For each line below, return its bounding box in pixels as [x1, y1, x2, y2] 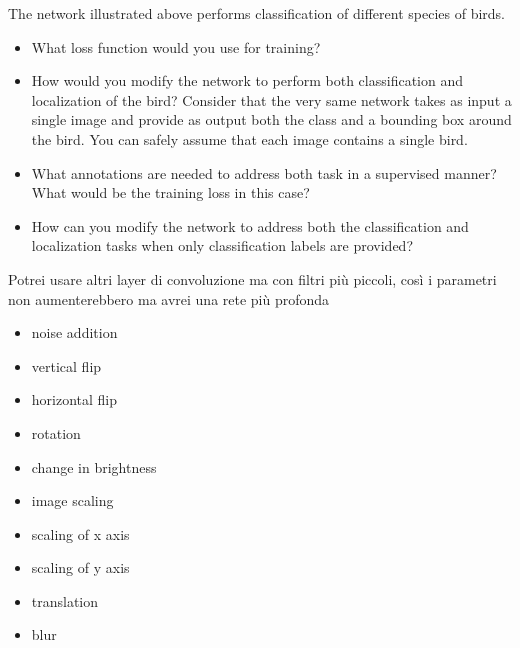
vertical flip [31, 355, 102, 376]
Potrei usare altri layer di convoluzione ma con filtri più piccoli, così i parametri [8, 268, 497, 289]
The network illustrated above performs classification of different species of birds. [8, 3, 505, 23]
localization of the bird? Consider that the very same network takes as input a [31, 89, 512, 110]
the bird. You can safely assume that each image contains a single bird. [31, 128, 468, 149]
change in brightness [31, 456, 157, 477]
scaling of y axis [31, 557, 130, 578]
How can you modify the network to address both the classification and [31, 215, 469, 236]
